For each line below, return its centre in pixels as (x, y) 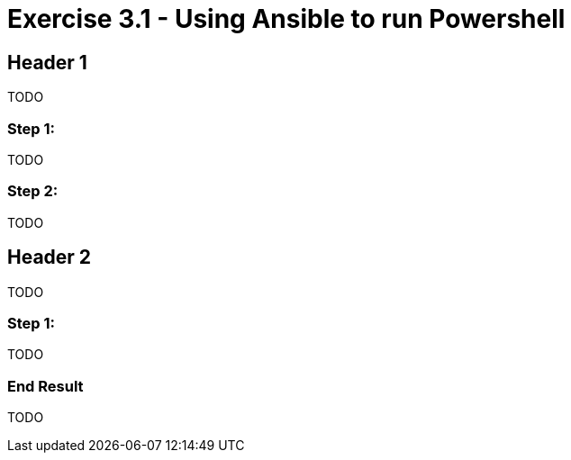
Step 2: (33, 191)
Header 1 (47, 62)
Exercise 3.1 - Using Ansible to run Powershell (286, 19)
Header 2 (50, 257)
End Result (45, 386)
